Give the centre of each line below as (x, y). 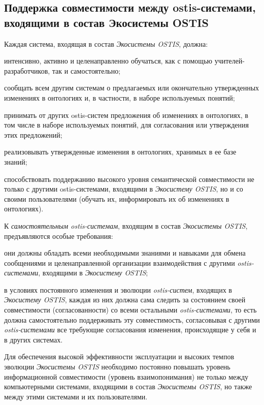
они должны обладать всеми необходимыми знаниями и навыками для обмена (125, 253)
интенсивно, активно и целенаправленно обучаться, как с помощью (108, 61)
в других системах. (34, 339)
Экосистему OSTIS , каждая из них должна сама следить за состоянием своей (125, 300)
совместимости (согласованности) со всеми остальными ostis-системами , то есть (130, 310)
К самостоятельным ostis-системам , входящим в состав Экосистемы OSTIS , (126, 225)
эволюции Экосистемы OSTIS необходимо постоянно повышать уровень (117, 367)
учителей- (229, 61)
